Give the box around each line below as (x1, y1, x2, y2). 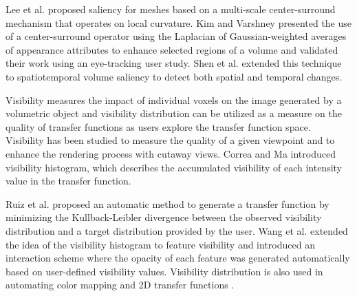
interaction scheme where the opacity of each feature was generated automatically (6, 251, 350, 265)
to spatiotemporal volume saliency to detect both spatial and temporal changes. (6, 69, 343, 83)
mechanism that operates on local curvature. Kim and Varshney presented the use (6, 15, 352, 30)
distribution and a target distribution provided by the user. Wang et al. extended (6, 223, 348, 237)
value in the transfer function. (6, 173, 131, 188)
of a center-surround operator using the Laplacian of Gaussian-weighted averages (6, 29, 347, 43)
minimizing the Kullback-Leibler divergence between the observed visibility (6, 210, 322, 224)
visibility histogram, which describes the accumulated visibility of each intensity (6, 160, 342, 174)
